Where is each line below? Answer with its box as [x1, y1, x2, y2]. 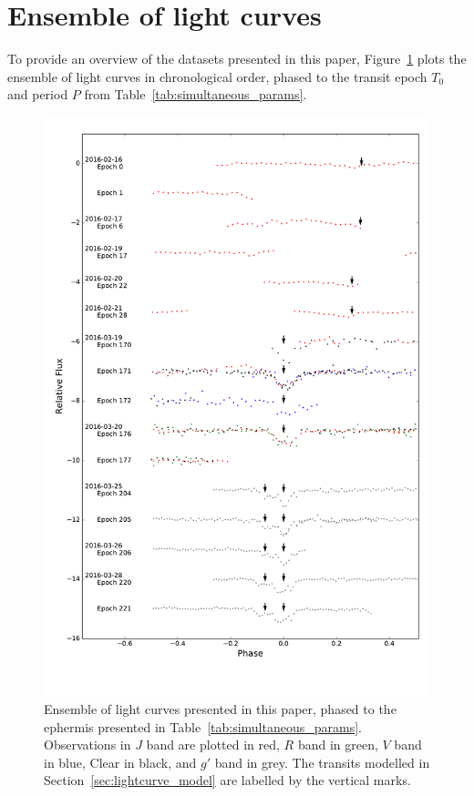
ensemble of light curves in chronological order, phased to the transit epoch [7, 66, 428, 86]
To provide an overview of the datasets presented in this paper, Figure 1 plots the [7, 49, 467, 68]
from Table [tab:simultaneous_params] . [84, 85, 307, 104]
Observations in [44, 735, 131, 754]
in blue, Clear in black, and [44, 752, 197, 771]
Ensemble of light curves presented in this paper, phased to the [44, 699, 397, 719]
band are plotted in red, [146, 735, 280, 754]
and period [7, 85, 68, 104]
